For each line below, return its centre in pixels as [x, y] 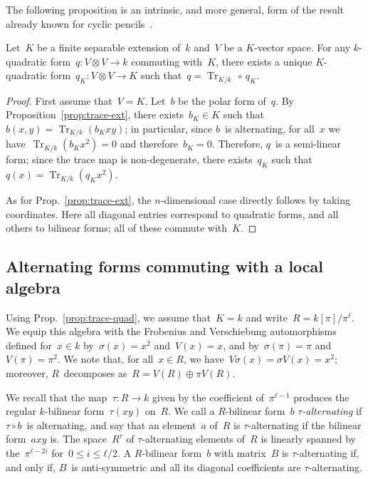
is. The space [78, 439]
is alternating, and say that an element [111, 424]
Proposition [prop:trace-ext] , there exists [95, 114]
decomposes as [95, 373]
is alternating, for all [269, 129]
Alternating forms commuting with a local [165, 266]
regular [21, 411]
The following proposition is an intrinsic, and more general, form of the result [175, 9]
